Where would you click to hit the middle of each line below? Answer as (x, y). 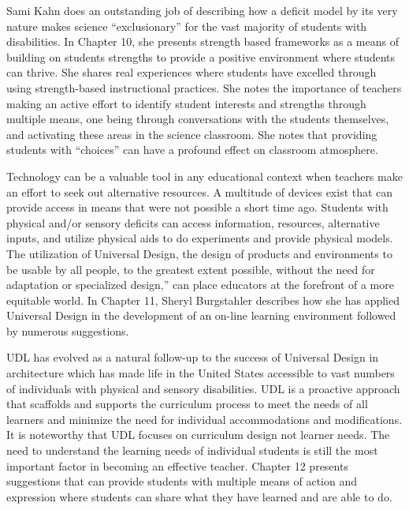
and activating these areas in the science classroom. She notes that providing (192, 134)
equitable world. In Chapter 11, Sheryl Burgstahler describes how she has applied (203, 300)
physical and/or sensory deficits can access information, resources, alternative (193, 222)
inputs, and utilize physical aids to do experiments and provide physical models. (200, 238)
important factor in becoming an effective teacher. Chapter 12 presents (177, 465)
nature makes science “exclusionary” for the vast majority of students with (187, 26)
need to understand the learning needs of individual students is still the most (192, 450)
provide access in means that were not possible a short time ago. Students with (197, 207)
